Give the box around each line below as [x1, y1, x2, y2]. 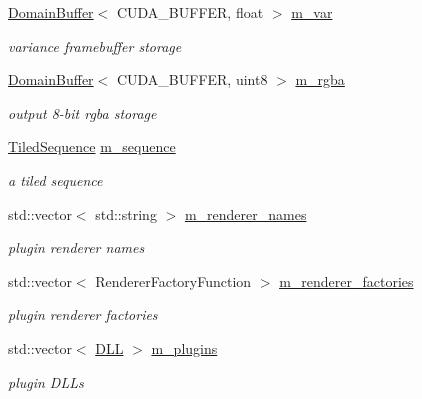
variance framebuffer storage [8, 35, 182, 56]
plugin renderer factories [8, 304, 158, 325]
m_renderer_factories [279, 270, 414, 291]
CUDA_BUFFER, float [116, 2, 264, 22]
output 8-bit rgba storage [8, 102, 157, 123]
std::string [95, 203, 157, 224]
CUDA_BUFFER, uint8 [116, 69, 268, 90]
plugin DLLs [8, 371, 84, 392]
